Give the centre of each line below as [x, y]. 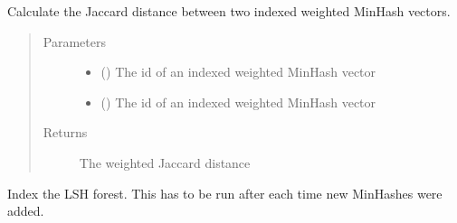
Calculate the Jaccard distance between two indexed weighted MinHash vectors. [229, 11]
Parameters [74, 41]
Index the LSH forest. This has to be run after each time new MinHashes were [225, 193]
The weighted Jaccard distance [165, 162]
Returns [65, 132]
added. [26, 211]
